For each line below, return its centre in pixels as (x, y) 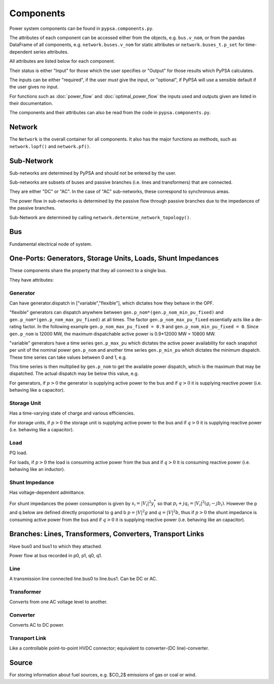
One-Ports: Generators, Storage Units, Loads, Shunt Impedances (114, 259)
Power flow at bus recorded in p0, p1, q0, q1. (56, 555)
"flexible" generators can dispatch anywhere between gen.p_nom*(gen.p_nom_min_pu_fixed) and (116, 313)
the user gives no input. (34, 87)
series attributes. (51, 52)
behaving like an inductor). (37, 469)
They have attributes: (32, 280)
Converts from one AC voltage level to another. (58, 602)
